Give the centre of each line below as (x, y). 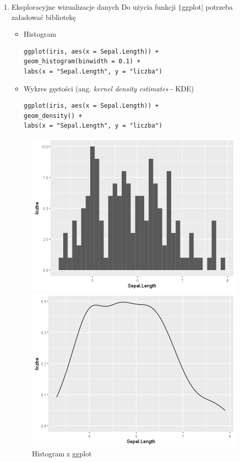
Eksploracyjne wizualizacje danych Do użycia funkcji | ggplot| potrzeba (122, 7)
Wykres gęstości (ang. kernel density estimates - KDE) (109, 88)
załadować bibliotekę (44, 17)
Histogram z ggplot (62, 454)
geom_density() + (53, 116)
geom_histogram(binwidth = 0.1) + (82, 62)
